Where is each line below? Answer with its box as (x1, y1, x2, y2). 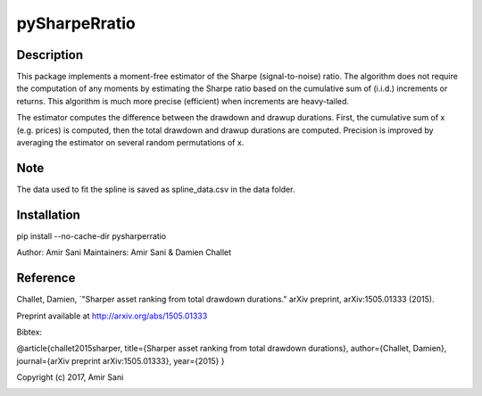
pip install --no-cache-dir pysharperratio (16, 230, 167, 241)
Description (16, 47, 84, 62)
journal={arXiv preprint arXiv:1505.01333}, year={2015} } (16, 355, 225, 366)
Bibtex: (16, 326, 43, 337)
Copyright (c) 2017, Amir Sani (16, 372, 124, 383)
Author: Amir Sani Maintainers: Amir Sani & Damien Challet (16, 247, 232, 258)
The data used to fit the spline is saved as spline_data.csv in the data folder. (16, 184, 295, 194)
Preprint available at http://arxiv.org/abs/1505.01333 (16, 310, 208, 321)
